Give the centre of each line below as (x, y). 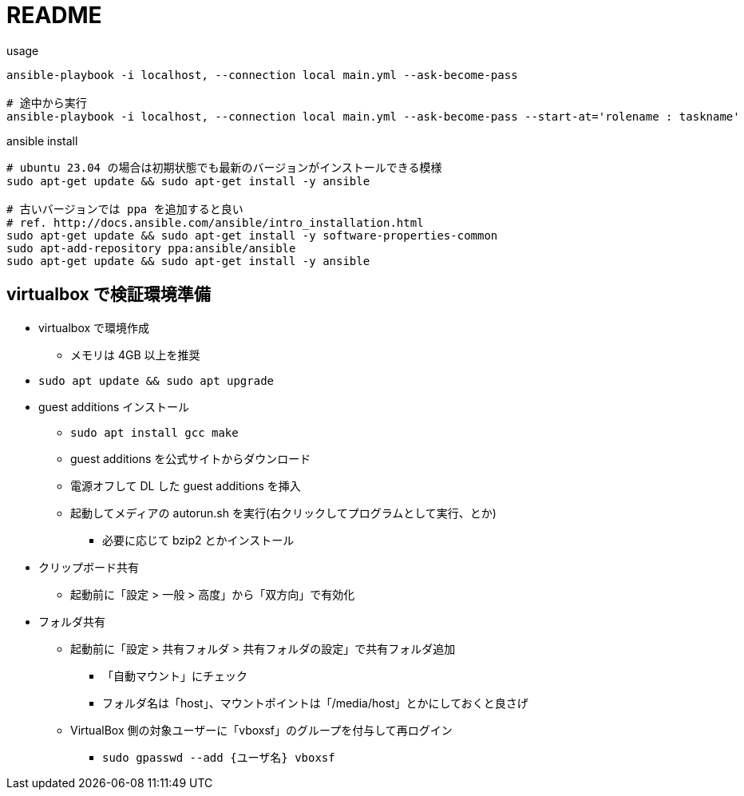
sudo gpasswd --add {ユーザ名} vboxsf (219, 757)
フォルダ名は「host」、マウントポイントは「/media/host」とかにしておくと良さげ (315, 703)
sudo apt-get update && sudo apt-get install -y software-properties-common (252, 235)
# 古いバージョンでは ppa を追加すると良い (125, 209)
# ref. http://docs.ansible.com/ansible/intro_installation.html (215, 222)
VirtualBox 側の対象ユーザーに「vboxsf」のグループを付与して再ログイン (261, 730)
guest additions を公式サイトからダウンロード (191, 458)
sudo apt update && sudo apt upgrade (156, 380)
